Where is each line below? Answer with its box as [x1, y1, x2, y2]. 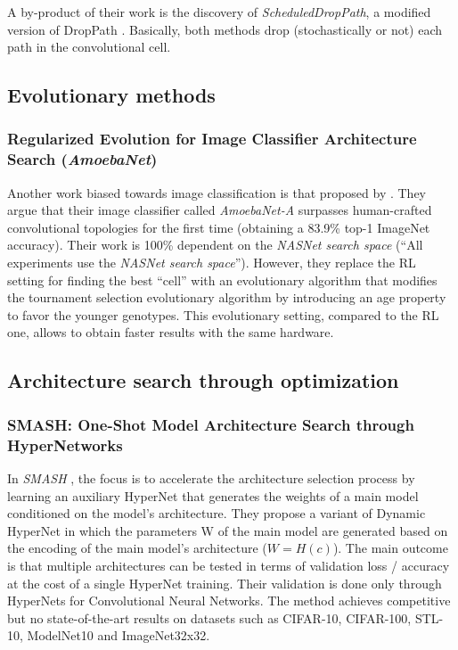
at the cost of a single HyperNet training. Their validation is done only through [7, 573, 442, 592]
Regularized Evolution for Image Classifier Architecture [7, 128, 417, 150]
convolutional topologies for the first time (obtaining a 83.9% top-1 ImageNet [7, 218, 430, 236]
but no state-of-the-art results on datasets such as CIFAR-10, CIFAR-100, [7, 608, 412, 627]
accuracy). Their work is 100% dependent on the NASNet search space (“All [7, 235, 423, 254]
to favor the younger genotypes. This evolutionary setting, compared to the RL [7, 305, 439, 324]
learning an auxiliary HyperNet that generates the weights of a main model [7, 486, 419, 505]
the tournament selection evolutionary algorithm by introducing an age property [7, 288, 446, 307]
